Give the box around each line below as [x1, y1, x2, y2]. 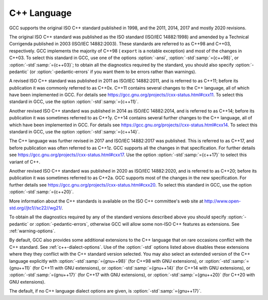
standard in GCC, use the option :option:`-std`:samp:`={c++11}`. [9, 99, 139, 104]
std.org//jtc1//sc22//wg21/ [9, 204, 62, 211]
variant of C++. [9, 159, 41, 165]
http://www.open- [204, 198, 241, 204]
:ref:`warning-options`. [9, 228, 56, 234]
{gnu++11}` [9, 265, 32, 271]
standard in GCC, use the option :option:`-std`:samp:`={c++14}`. [9, 129, 140, 135]
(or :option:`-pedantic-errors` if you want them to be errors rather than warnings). [29, 69, 197, 75]
